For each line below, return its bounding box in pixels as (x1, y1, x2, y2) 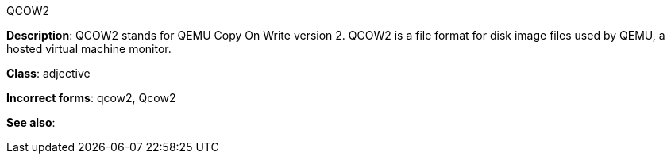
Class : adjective (6, 67, 91, 80)
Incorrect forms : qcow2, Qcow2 (6, 91, 176, 105)
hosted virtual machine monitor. (6, 42, 172, 55)
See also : (6, 116, 56, 129)
